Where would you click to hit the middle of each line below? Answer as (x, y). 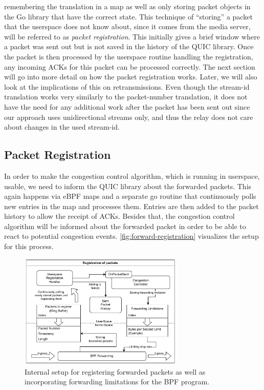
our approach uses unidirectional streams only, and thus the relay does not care (129, 117)
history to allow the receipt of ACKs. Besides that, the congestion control (119, 216)
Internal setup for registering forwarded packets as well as (115, 371)
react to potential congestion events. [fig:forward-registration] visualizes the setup (131, 236)
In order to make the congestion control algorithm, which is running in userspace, (132, 176)
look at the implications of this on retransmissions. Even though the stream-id (127, 86)
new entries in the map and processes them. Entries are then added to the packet (131, 206)
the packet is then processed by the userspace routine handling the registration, (129, 56)
